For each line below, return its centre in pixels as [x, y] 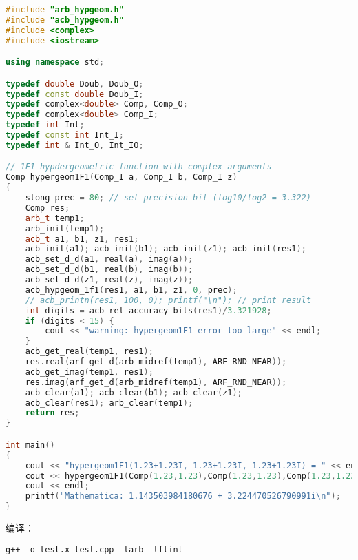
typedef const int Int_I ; [65, 135]
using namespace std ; [55, 62]
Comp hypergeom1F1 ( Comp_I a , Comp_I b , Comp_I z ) [122, 177]
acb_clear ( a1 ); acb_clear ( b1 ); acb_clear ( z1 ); [134, 392]
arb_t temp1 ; [55, 218]
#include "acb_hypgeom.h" [65, 20]
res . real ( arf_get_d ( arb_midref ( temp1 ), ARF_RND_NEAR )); [156, 362]
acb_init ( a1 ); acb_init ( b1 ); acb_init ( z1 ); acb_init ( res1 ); [166, 249]
